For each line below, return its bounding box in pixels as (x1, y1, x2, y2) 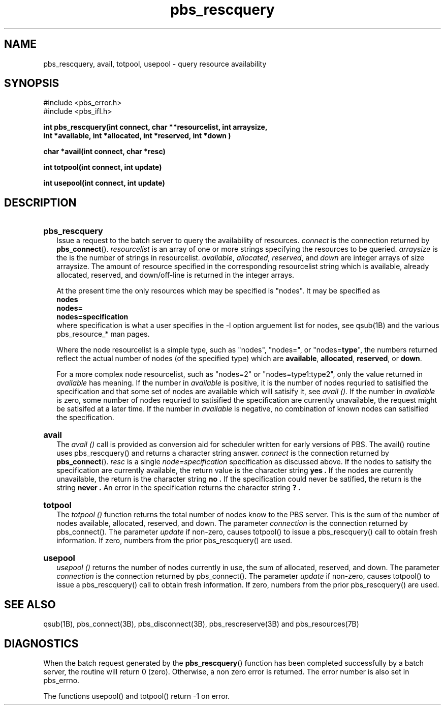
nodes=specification (56, 312, 129, 321)
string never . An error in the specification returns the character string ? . (56, 483, 301, 492)
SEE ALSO (4, 598, 56, 611)
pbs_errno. (43, 675, 80, 685)
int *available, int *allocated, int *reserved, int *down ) (43, 131, 231, 140)
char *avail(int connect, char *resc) (43, 147, 166, 156)
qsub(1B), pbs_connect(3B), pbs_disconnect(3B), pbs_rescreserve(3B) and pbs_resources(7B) (43, 619, 359, 629)
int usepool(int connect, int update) (43, 179, 165, 188)
